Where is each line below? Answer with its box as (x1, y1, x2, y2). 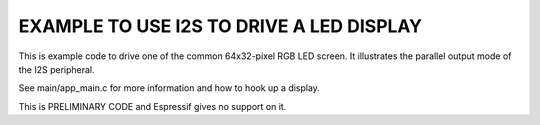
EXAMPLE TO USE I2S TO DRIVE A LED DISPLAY (18, 15, 423, 37)
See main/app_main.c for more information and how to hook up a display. (18, 82, 320, 94)
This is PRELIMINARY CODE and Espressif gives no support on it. (18, 100, 287, 112)
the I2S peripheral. (18, 63, 95, 75)
